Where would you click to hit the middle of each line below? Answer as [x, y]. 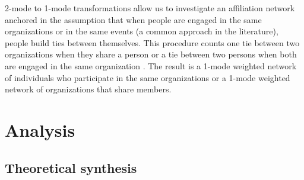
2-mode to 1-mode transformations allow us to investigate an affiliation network [150, 8]
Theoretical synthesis [71, 167]
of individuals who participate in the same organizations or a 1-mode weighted [148, 77]
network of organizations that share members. [88, 89]
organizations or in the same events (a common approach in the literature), [142, 31]
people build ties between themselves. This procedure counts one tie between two [152, 42]
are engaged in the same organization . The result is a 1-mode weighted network [151, 65]
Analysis [40, 129]
